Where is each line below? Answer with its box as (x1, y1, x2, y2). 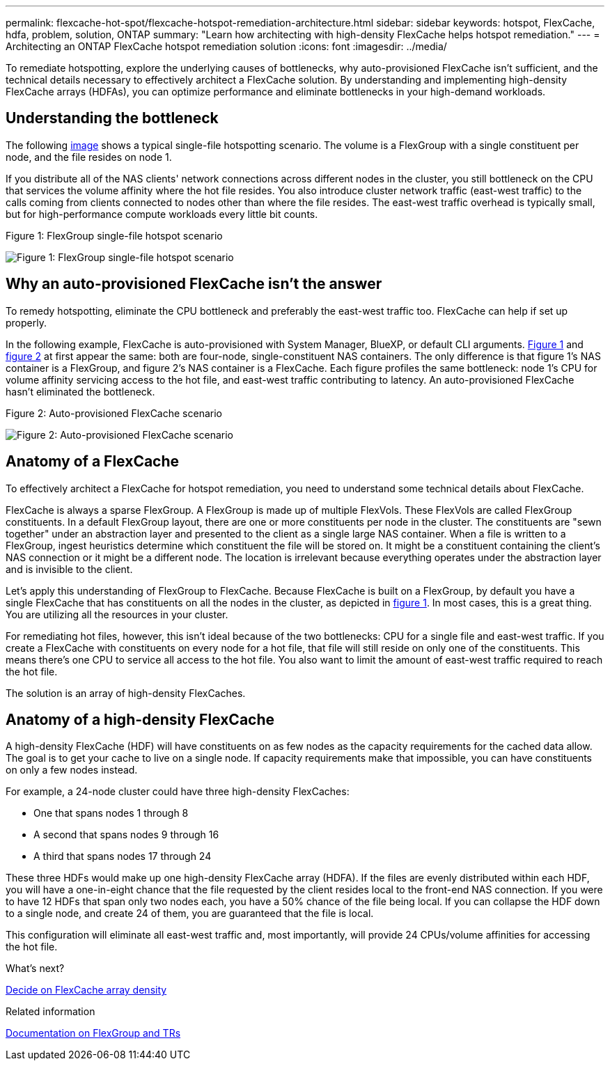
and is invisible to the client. (6, 563, 133, 575)
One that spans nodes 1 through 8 (33, 807, 189, 820)
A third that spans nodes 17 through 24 (33, 850, 212, 863)
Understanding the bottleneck (6, 109, 219, 127)
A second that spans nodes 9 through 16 (33, 829, 219, 841)
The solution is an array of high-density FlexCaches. (6, 687, 246, 699)
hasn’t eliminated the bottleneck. (6, 385, 155, 398)
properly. (6, 316, 47, 329)
